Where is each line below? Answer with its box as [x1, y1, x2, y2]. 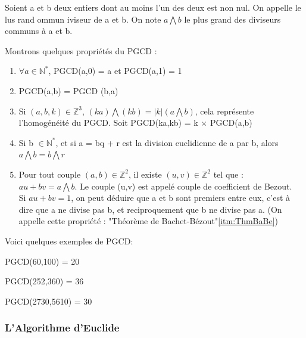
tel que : [213, 168, 243, 180]
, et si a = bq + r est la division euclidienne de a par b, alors [55, 136, 279, 148]
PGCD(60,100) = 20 [5, 255, 80, 267]
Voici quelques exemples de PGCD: [5, 234, 133, 247]
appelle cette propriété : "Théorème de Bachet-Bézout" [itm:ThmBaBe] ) [18, 215, 279, 227]
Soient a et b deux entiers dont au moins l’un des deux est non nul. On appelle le [5, 1, 301, 13]
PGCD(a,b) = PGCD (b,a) [18, 84, 118, 97]
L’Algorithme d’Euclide [5, 320, 120, 335]
